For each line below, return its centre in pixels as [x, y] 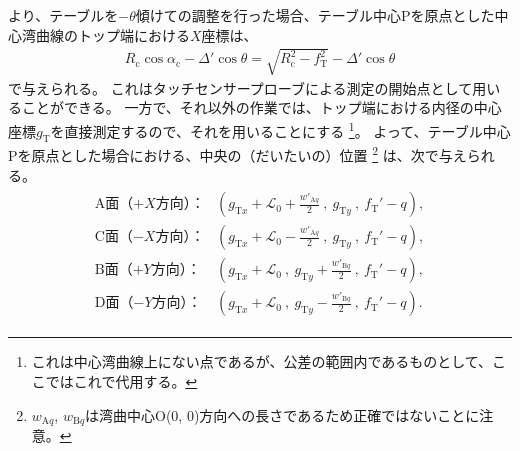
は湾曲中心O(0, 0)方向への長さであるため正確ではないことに [282, 414]
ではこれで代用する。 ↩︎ [121, 381]
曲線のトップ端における [112, 34]
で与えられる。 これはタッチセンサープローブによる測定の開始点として [240, 87]
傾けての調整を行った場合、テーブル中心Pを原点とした [315, 15]
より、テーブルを [63, 15]
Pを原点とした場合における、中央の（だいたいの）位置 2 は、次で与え [237, 154]
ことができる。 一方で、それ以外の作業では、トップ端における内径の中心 [261, 107]
